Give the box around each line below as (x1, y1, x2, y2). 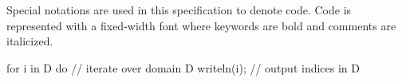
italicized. (6, 33, 53, 49)
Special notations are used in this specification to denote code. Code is (6, 2, 352, 18)
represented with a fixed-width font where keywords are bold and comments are (6, 17, 396, 33)
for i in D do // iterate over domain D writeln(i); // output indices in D (6, 59, 361, 76)
